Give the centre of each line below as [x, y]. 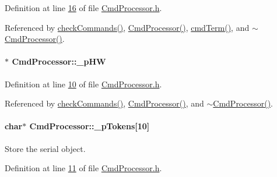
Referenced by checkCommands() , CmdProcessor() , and [104, 103]
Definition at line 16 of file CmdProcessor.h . [83, 8]
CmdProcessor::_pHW [59, 61]
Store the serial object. [45, 148]
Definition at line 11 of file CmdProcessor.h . [83, 168]
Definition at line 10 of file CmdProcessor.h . [83, 84]
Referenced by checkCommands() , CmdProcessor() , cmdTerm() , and [127, 27]
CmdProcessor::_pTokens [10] [90, 126]
